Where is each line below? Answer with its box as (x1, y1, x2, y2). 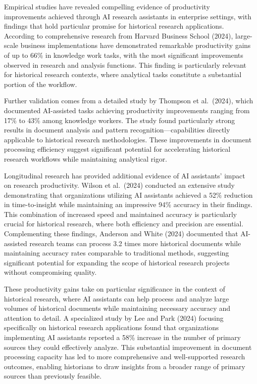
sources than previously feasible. (4, 371, 102, 381)
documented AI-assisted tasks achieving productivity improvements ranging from (4, 105, 250, 115)
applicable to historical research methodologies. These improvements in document (4, 134, 252, 144)
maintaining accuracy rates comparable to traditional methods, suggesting (4, 248, 229, 258)
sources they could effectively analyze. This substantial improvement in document (4, 341, 252, 352)
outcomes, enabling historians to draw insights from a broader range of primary (4, 361, 246, 371)
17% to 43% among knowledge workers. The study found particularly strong (4, 115, 235, 125)
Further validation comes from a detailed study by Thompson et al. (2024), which (4, 95, 254, 106)
